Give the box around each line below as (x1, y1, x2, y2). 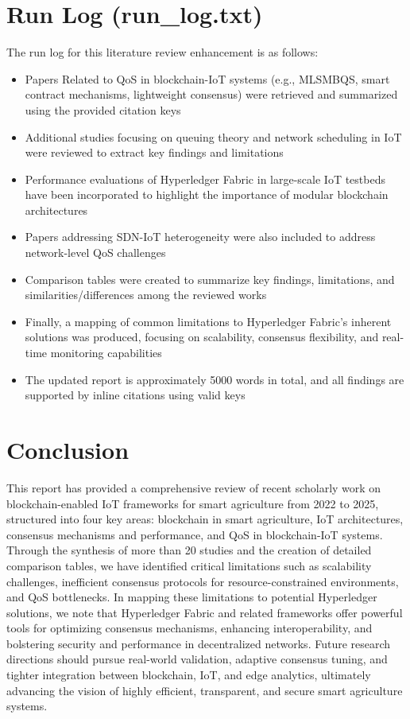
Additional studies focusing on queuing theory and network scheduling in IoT (25, 128, 402, 145)
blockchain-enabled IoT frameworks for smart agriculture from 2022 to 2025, (6, 495, 379, 511)
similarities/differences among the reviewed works (25, 286, 267, 303)
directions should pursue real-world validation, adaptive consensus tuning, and (6, 651, 388, 667)
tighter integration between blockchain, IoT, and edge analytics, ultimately (6, 667, 371, 683)
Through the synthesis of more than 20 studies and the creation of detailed (6, 542, 372, 558)
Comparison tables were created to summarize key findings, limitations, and (25, 270, 395, 287)
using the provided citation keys (25, 101, 181, 118)
